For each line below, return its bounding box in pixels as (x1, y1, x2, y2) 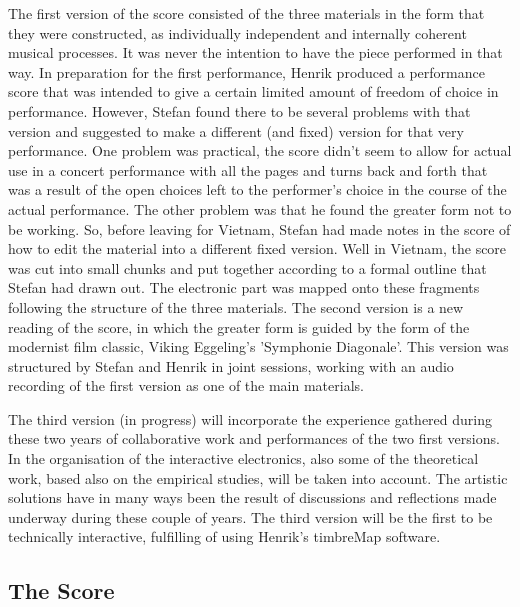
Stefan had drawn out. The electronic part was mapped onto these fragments (8, 277, 480, 298)
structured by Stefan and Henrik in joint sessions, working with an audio (8, 355, 454, 376)
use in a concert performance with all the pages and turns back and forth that (8, 159, 488, 180)
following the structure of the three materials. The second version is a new (8, 296, 464, 317)
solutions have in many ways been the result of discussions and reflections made (8, 487, 497, 508)
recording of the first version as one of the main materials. (8, 375, 364, 396)
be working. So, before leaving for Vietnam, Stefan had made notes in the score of (8, 218, 511, 239)
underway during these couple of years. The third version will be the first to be (8, 506, 493, 527)
